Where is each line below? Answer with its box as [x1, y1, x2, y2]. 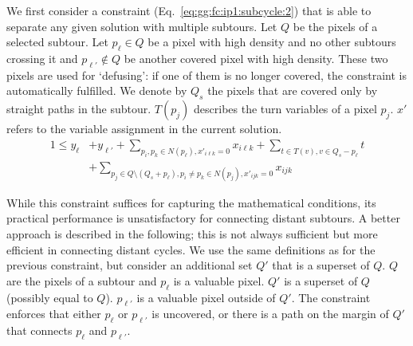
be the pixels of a [293, 18, 378, 34]
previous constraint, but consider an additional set [6, 257, 253, 273]
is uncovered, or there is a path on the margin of [151, 305, 389, 322]
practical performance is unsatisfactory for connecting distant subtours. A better [6, 210, 400, 226]
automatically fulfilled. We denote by [6, 82, 187, 99]
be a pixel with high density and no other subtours [147, 33, 396, 50]
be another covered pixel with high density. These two [124, 49, 388, 66]
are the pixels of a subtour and [6, 272, 157, 289]
